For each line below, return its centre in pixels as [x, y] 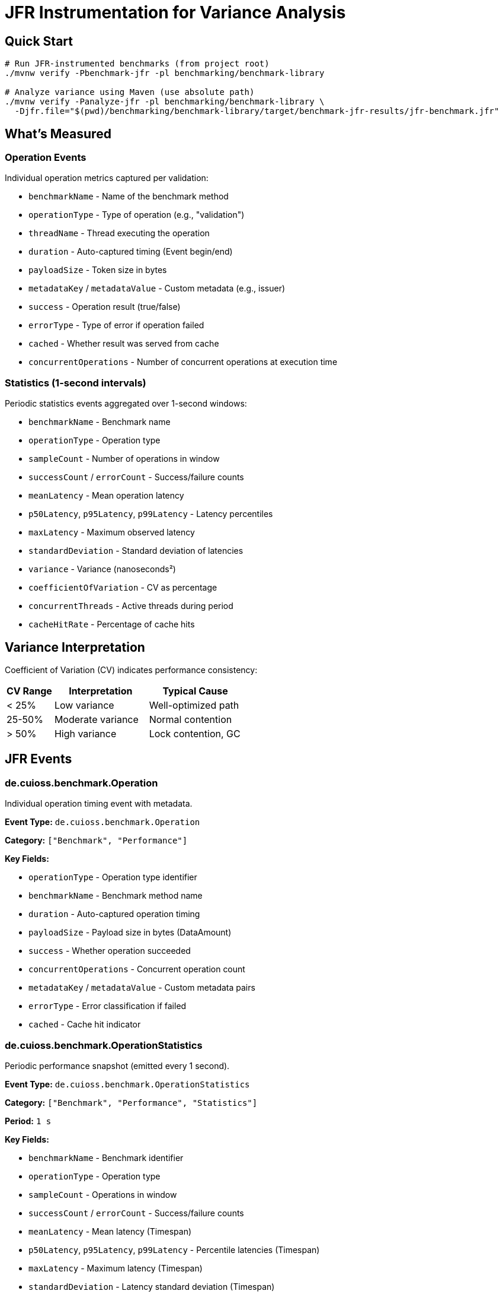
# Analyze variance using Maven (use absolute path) [130, 92]
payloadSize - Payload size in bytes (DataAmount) [130, 933]
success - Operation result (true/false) [105, 307]
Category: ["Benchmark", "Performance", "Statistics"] [131, 1102]
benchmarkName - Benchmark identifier [106, 1157]
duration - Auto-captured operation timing [114, 914]
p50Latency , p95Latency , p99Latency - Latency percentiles [151, 514]
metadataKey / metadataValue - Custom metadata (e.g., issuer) [157, 288]
